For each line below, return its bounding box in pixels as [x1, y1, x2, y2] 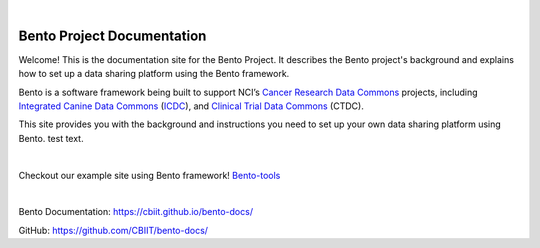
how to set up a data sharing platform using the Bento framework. [18, 68, 290, 80]
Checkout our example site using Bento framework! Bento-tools [18, 169, 281, 181]
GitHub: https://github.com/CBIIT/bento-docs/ [18, 224, 209, 236]
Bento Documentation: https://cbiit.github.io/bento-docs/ [18, 206, 254, 218]
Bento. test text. [18, 132, 84, 144]
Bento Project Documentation [18, 27, 207, 44]
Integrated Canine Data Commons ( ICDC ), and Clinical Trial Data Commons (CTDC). [18, 100, 364, 112]
